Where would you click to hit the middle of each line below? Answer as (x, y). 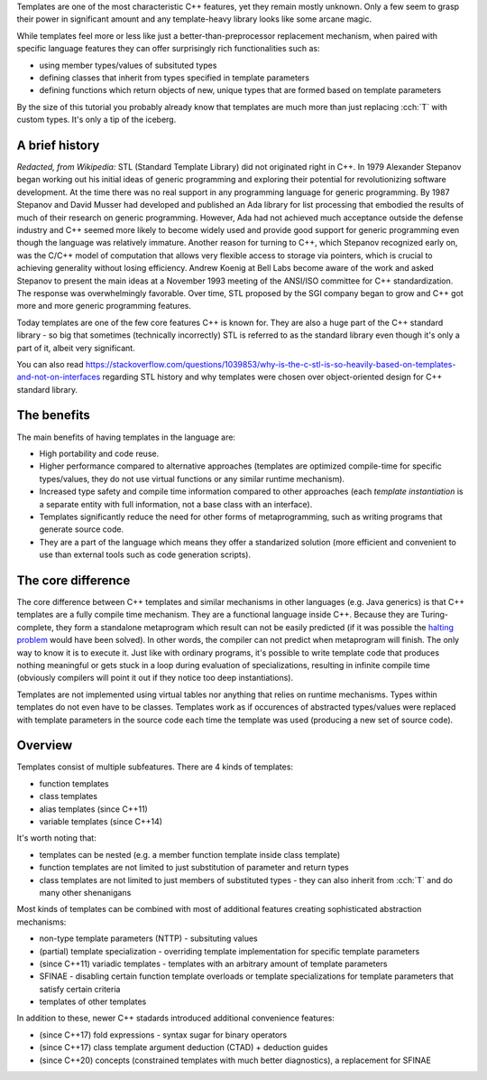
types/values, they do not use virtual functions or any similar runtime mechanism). (192, 479)
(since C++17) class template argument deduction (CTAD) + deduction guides (184, 1047)
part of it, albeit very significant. (76, 348)
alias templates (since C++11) (93, 809)
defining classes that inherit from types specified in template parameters (175, 78)
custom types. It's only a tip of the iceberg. (96, 120)
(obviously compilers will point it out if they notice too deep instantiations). (155, 678)
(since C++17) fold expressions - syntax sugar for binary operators (163, 1035)
